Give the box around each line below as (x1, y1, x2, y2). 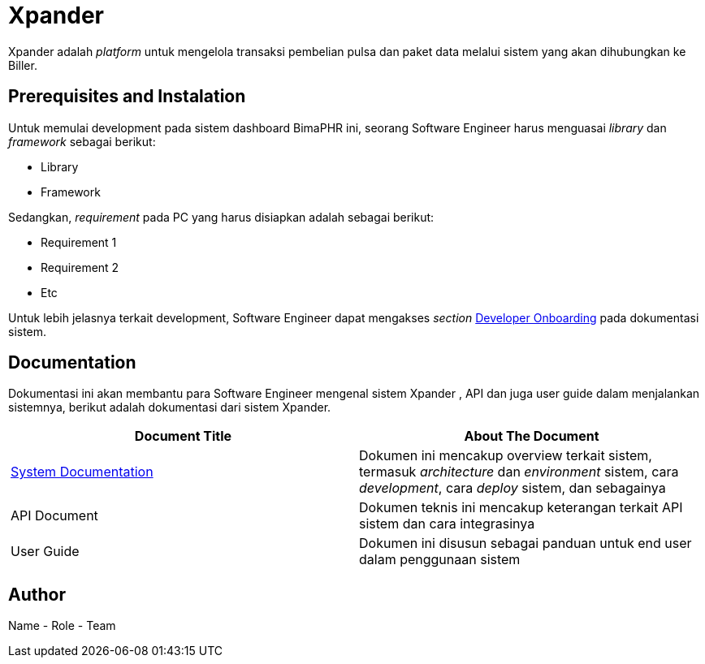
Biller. (8, 58, 37, 72)
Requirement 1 (41, 235, 117, 249)
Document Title (134, 428, 232, 445)
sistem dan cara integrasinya (359, 515, 535, 532)
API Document (11, 507, 98, 524)
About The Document (464, 428, 599, 445)
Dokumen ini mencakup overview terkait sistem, (359, 447, 652, 464)
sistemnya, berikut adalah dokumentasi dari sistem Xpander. (8, 400, 331, 415)
